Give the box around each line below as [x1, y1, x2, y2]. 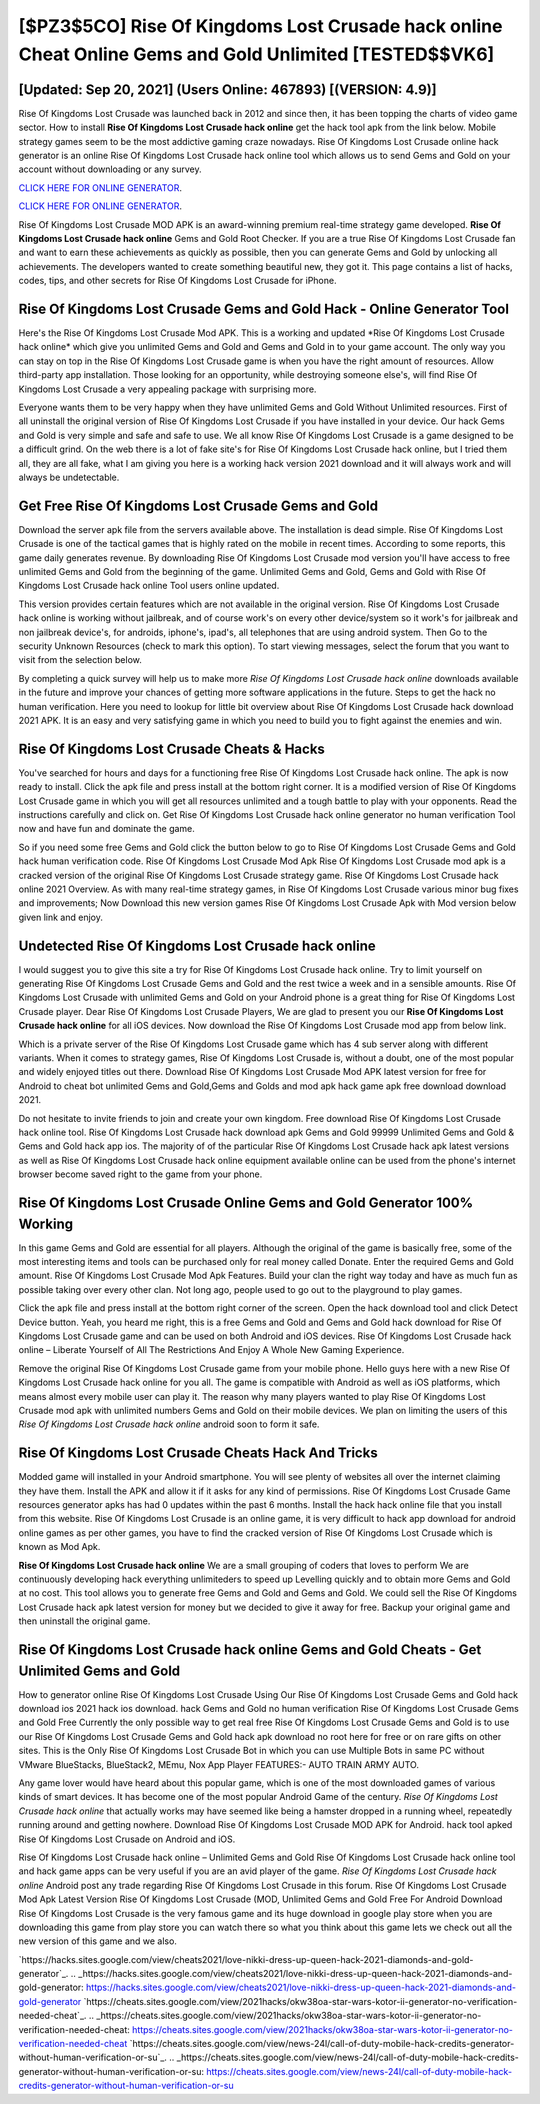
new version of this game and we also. [18, 1935, 177, 1947]
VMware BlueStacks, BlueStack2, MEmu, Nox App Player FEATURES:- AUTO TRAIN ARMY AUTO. [18, 1758, 420, 1770]
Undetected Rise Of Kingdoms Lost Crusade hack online [18, 937, 376, 954]
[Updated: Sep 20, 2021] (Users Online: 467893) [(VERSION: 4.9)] [18, 81, 437, 98]
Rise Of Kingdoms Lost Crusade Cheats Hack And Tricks [18, 1445, 379, 1462]
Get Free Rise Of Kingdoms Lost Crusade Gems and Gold [18, 497, 379, 514]
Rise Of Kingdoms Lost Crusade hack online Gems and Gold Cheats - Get [18, 1641, 482, 1658]
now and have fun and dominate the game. [18, 823, 195, 835]
